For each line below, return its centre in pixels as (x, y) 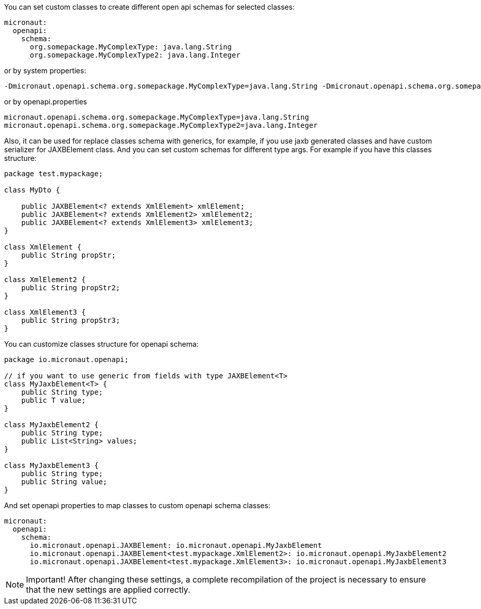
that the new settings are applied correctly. (108, 590)
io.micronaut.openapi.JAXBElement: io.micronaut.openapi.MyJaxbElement (176, 545)
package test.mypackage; (54, 174)
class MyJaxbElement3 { (51, 465)
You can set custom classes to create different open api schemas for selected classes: (150, 7)
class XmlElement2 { (45, 280)
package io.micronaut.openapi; (66, 359)
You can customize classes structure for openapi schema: (101, 344)
